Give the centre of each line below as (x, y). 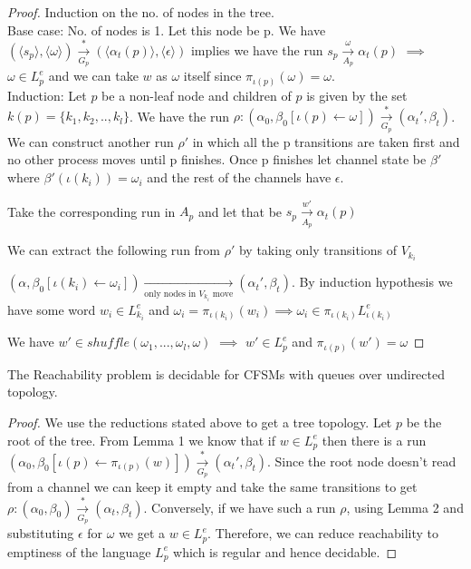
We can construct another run (91, 141)
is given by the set (357, 95)
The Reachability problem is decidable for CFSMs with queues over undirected (226, 373)
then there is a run (374, 440)
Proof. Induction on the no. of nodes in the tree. (141, 12)
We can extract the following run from (114, 250)
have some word (52, 309)
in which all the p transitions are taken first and (326, 141)
